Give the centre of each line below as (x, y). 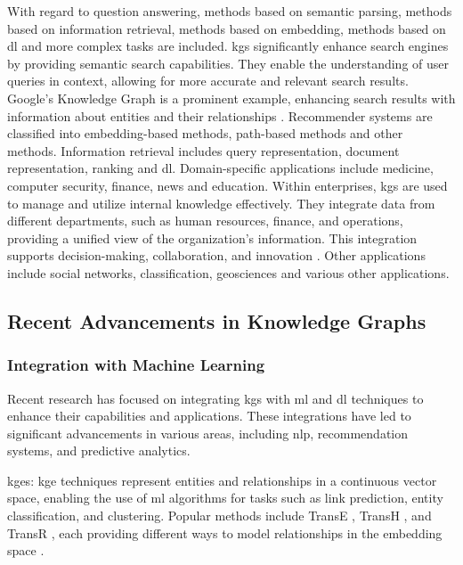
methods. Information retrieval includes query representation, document (203, 150)
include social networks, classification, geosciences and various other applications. (228, 272)
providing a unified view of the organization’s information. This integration (212, 237)
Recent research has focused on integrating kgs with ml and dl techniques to (215, 398)
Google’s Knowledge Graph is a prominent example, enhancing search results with (231, 98)
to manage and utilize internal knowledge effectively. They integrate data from (221, 203)
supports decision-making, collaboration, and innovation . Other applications (216, 255)
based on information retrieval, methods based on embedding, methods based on (227, 28)
